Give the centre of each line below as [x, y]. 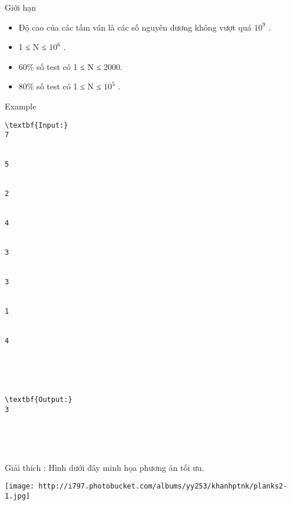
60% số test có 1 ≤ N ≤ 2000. [70, 66]
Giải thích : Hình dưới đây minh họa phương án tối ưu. [105, 467]
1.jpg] [17, 496]
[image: [20, 486]
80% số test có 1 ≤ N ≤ [60, 86]
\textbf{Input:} [37, 125]
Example [21, 106]
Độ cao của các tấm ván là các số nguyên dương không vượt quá [135, 27]
